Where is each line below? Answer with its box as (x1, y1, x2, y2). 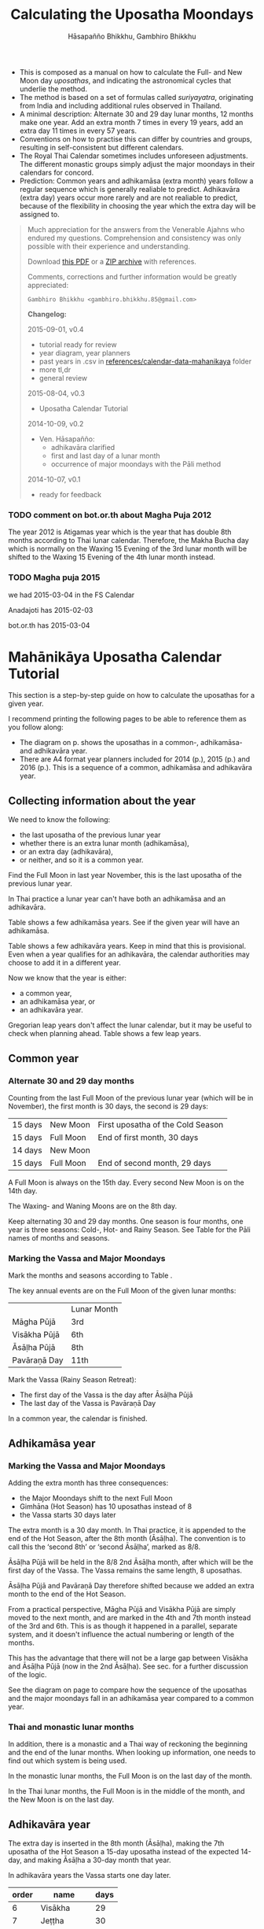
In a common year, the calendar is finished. (8, 1414, 148, 1423)
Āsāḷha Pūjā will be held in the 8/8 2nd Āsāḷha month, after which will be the (8, 1557, 254, 1566)
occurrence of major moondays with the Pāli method (50, 459, 222, 469)
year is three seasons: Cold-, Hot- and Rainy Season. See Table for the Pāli (8, 1225, 251, 1234)
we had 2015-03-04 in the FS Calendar (8, 590, 135, 599)
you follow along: (8, 722, 64, 732)
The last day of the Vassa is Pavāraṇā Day (19, 1399, 156, 1408)
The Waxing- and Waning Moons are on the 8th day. (8, 1201, 178, 1211)
